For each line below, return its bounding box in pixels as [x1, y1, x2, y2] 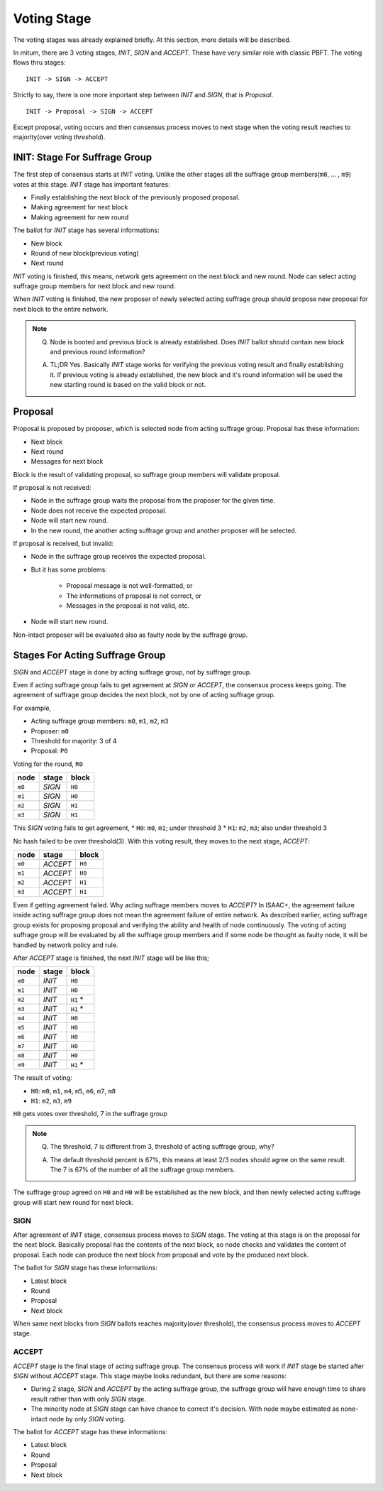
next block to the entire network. [13, 305, 109, 313]
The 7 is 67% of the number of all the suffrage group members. [50, 1165, 235, 1174]
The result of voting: [13, 1074, 72, 1082]
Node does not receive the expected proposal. [30, 506, 167, 515]
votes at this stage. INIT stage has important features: [13, 180, 170, 188]
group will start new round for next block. [13, 1198, 134, 1206]
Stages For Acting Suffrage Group [13, 649, 166, 661]
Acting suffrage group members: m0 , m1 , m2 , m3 [30, 717, 169, 726]
